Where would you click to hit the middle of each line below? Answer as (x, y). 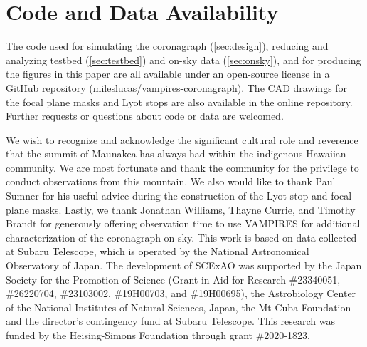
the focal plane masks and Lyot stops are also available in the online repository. (179, 102)
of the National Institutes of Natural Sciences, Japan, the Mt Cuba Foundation (179, 307)
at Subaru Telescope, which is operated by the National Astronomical (158, 251)
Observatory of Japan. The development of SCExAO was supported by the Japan (184, 265)
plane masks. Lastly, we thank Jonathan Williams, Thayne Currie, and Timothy (181, 209)
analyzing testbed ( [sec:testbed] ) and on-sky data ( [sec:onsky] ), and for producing (183, 59)
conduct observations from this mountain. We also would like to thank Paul (171, 181)
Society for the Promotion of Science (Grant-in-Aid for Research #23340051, (173, 279)
